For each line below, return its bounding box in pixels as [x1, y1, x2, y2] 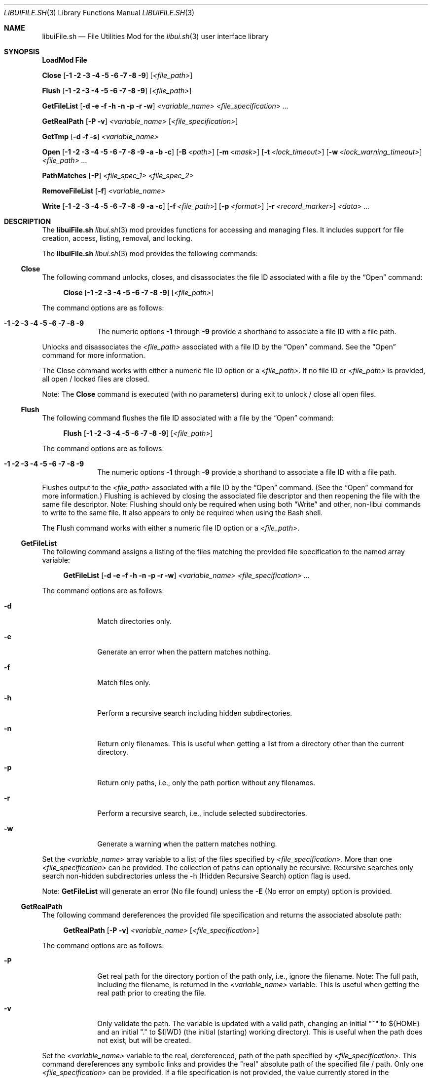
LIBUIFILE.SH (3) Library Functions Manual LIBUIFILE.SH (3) [4, 8, 195, 17]
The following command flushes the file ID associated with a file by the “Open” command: [42, 414, 334, 422]
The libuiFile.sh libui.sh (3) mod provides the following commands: [42, 249, 258, 258]
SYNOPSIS [4, 47, 40, 56]
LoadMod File [42, 56, 87, 64]
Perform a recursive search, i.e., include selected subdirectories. [97, 809, 307, 817]
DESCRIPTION [4, 217, 51, 226]
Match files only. [97, 678, 151, 687]
